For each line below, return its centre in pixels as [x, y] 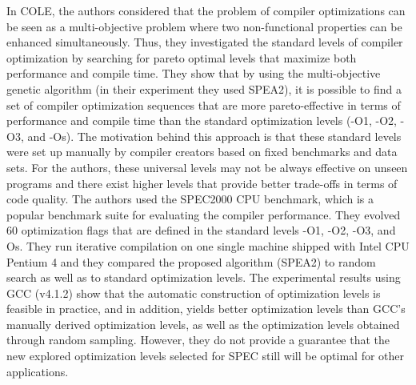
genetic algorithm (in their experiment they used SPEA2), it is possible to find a [204, 88]
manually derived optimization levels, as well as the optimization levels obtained [203, 324]
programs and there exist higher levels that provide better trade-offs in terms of [202, 183]
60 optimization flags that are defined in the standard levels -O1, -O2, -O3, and [201, 230]
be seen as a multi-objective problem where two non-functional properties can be [204, 26]
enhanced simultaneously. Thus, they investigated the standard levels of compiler [205, 42]
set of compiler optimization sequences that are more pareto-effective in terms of [204, 104]
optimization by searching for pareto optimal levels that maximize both [182, 57]
